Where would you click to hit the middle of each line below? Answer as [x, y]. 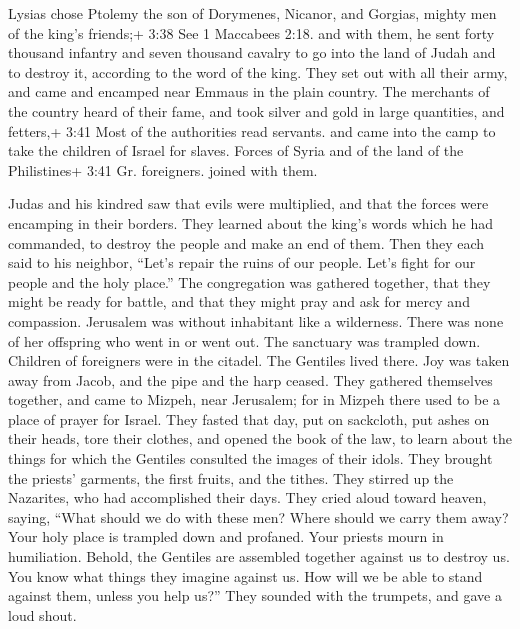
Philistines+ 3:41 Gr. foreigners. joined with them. [163, 169]
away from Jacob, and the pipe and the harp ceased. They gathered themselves [250, 379]
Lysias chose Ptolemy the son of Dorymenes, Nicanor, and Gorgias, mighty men [252, 13]
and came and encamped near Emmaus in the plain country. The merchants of [249, 91]
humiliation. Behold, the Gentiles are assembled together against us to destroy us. [259, 556]
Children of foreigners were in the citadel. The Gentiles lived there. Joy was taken [259, 360]
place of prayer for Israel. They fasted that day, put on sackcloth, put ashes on [249, 418]
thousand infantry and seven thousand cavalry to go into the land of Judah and [252, 52]
